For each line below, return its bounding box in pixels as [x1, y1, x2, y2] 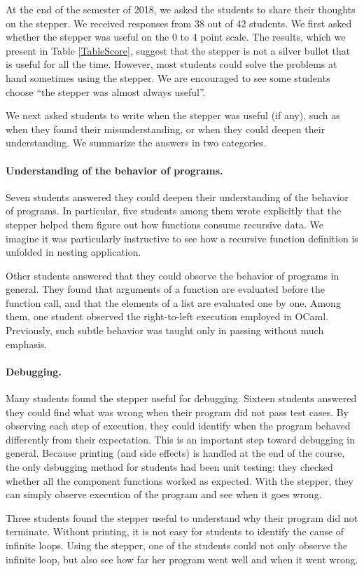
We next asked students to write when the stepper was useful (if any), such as [6, 108, 340, 123]
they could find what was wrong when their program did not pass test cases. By [6, 404, 349, 419]
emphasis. [6, 336, 48, 351]
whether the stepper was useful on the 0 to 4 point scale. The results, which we [6, 29, 346, 44]
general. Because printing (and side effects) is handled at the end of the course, [6, 446, 345, 460]
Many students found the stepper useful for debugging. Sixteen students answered [6, 391, 357, 406]
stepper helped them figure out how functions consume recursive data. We [6, 216, 323, 231]
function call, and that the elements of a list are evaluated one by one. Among [6, 295, 341, 310]
